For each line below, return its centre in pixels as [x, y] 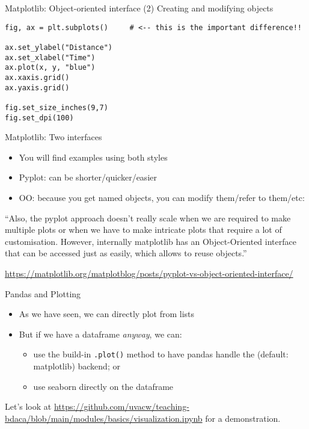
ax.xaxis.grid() [37, 77]
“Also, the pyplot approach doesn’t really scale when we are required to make [148, 218]
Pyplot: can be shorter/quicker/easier [88, 177]
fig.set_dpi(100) [39, 118]
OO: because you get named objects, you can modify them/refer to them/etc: [162, 197]
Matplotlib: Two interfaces [54, 137]
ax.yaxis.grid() [37, 88]
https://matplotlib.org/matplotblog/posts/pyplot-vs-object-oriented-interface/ [149, 273]
